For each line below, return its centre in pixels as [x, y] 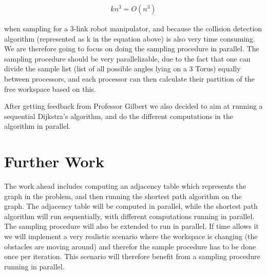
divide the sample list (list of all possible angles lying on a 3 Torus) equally [122, 68]
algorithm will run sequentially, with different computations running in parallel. [129, 216]
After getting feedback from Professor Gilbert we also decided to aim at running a [133, 106]
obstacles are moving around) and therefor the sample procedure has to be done [130, 246]
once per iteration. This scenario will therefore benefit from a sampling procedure [132, 256]
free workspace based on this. [50, 89]
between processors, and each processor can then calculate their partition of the [129, 78]
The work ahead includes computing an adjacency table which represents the [125, 186]
